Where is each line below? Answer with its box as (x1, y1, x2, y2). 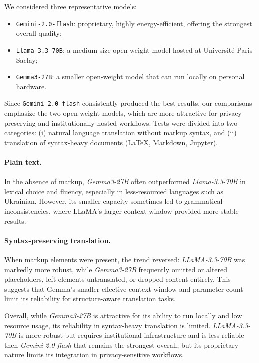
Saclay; (16, 54, 38, 65)
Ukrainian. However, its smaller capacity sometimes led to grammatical (4, 196, 223, 206)
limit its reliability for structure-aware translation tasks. (4, 293, 176, 304)
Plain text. (4, 156, 42, 167)
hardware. (16, 81, 47, 91)
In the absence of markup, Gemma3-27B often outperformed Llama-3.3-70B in (4, 176, 246, 187)
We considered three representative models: (4, 1, 137, 11)
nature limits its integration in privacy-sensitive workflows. (4, 349, 184, 360)
